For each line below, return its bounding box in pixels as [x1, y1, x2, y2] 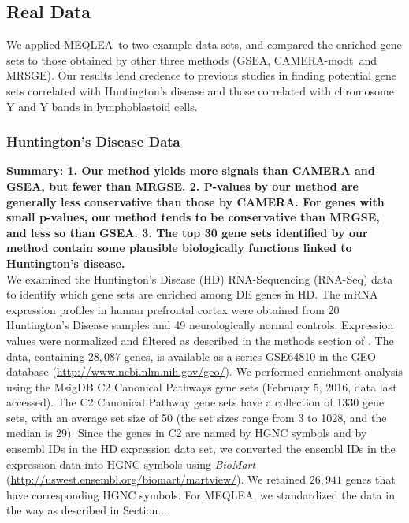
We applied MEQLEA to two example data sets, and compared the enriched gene [6, 36, 402, 53]
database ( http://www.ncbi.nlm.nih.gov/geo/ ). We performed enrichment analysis [6, 363, 403, 380]
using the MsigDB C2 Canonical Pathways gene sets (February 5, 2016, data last [6, 378, 397, 395]
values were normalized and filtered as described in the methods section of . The [6, 332, 394, 348]
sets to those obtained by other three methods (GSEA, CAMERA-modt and [6, 51, 377, 68]
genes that [345, 471, 396, 488]
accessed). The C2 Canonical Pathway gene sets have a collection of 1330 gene [6, 394, 385, 410]
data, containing [6, 347, 85, 364]
